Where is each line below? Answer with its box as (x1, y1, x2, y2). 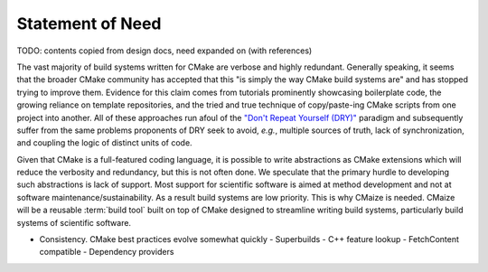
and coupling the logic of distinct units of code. (16, 137, 193, 148)
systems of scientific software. (16, 217, 131, 228)
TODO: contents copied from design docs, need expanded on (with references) (16, 45, 313, 56)
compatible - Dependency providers (39, 247, 174, 258)
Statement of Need (16, 14, 162, 33)
